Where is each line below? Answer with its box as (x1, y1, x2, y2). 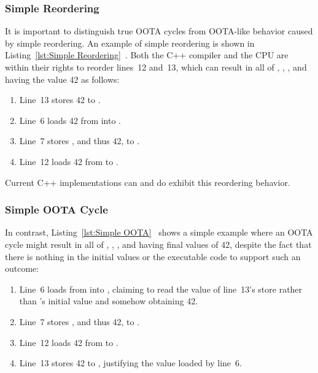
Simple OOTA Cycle (5, 202, 108, 217)
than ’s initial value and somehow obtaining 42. (19, 294, 198, 307)
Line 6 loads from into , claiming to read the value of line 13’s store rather (19, 282, 303, 295)
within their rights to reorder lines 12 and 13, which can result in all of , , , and (5, 61, 307, 73)
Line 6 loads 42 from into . (19, 113, 121, 126)
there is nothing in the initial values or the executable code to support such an (5, 250, 301, 263)
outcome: (5, 262, 39, 275)
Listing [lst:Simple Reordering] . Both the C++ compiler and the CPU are (5, 48, 289, 61)
